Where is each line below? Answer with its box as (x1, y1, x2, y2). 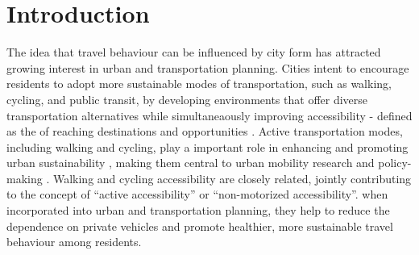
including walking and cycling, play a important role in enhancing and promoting (6, 138, 409, 155)
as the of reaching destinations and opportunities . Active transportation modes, (6, 123, 403, 140)
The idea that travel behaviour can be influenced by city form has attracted (6, 44, 381, 61)
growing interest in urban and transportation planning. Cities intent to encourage (6, 59, 409, 76)
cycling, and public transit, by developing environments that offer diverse (6, 90, 368, 107)
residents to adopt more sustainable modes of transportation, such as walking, (6, 75, 392, 92)
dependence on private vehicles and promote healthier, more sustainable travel (6, 217, 393, 234)
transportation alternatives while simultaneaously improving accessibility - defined (6, 107, 413, 123)
